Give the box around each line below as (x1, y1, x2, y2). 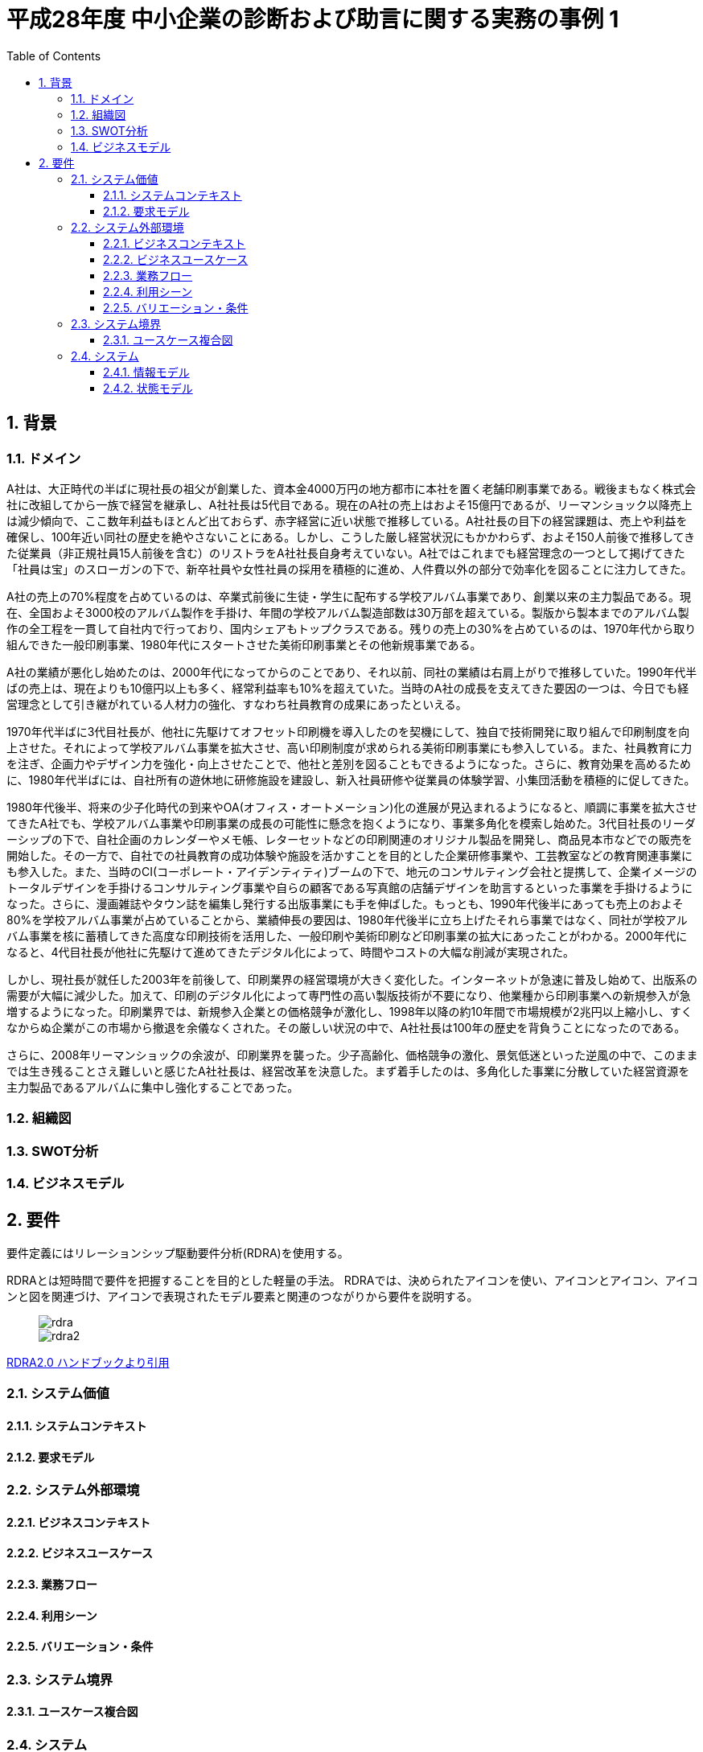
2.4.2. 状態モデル (103, 380, 193, 395)
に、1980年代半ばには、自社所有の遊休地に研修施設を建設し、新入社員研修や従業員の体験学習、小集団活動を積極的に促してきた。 (6, 772, 696, 787)
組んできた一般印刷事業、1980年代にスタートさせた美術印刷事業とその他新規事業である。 (6, 637, 482, 652)
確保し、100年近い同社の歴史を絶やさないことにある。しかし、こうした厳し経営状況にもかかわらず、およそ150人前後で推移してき (6, 529, 696, 544)
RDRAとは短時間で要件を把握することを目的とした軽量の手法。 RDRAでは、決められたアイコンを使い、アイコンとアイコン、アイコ (6, 1273, 698, 1287)
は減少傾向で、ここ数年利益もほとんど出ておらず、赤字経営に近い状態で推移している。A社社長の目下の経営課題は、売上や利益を (6, 513, 688, 528)
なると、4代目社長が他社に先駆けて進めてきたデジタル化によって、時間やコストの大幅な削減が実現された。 (6, 944, 574, 959)
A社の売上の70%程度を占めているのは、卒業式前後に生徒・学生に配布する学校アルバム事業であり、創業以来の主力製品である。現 (6, 589, 691, 603)
